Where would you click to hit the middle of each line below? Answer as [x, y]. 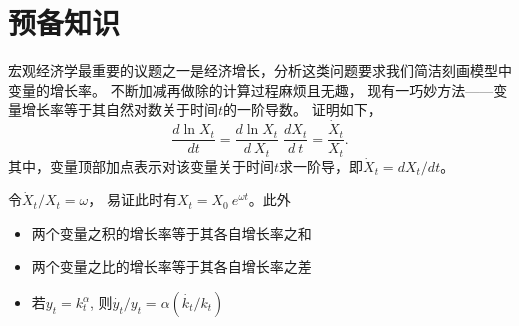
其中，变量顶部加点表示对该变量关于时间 [141, 165]
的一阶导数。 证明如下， [302, 109]
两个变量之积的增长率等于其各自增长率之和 [171, 232]
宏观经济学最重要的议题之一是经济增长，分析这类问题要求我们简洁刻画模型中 [260, 70]
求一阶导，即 [321, 165]
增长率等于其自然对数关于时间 [119, 109]
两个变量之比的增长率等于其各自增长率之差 [171, 266]
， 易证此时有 [132, 199]
